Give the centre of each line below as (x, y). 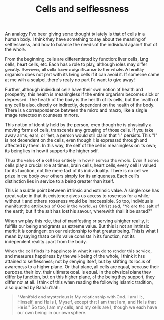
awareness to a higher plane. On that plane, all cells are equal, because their (82, 267)
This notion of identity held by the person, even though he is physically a (78, 125)
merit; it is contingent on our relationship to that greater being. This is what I (82, 231)
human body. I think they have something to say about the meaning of (75, 39)
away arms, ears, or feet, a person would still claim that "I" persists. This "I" (81, 135)
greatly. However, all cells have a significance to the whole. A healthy (75, 69)
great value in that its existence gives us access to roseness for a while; (78, 196)
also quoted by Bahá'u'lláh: (33, 288)
